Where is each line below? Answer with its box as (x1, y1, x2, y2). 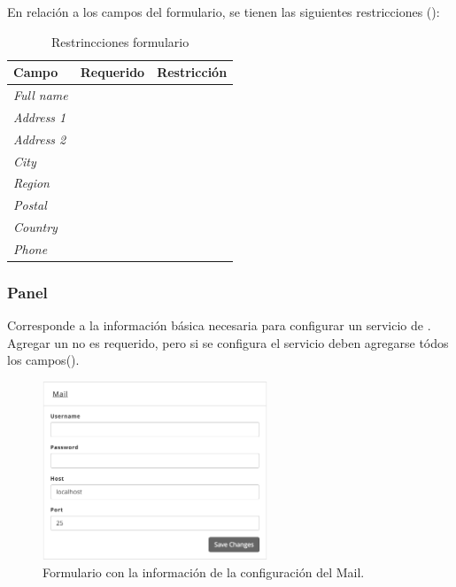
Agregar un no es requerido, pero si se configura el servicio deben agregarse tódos (7, 333, 449, 351)
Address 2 (13, 129, 66, 148)
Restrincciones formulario (50, 32, 189, 50)
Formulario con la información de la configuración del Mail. (43, 562, 365, 581)
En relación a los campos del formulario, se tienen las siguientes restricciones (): (7, 3, 440, 20)
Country (13, 218, 58, 236)
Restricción (157, 63, 228, 81)
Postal (13, 196, 47, 214)
